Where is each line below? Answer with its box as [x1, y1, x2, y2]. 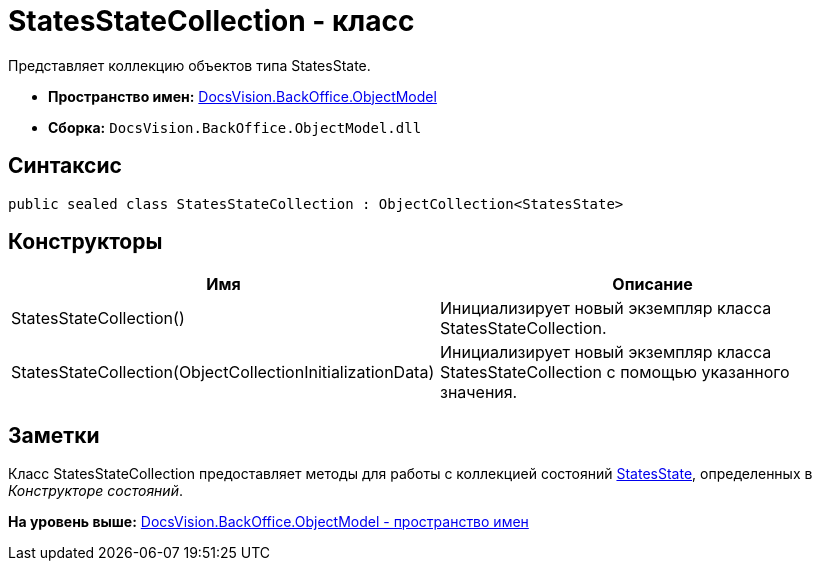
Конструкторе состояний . [8, 482, 183, 500]
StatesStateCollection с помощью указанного [440, 362, 790, 383]
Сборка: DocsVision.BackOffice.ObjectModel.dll [48, 118, 422, 136]
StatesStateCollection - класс [8, 4, 415, 38]
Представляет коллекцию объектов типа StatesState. [8, 56, 371, 74]
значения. [440, 382, 518, 403]
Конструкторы [8, 229, 163, 255]
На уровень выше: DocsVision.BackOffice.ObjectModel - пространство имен [8, 513, 529, 531]
